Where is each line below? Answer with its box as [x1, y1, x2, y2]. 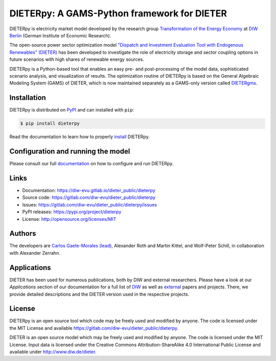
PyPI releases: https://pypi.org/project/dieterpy [22, 209, 122, 215]
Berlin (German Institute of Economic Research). [9, 32, 111, 38]
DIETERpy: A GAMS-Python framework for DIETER [9, 8, 227, 19]
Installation [9, 94, 46, 102]
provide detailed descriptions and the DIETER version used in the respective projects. [9, 291, 189, 297]
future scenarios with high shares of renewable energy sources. [9, 56, 144, 62]
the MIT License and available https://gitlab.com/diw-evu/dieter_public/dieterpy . [9, 325, 179, 331]
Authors [9, 229, 36, 238]
